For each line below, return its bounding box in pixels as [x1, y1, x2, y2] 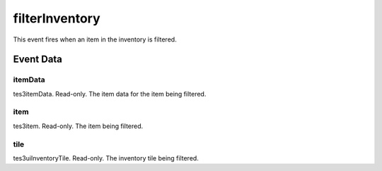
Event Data [13, 53, 63, 65]
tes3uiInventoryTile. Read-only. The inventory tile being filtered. [13, 153, 199, 162]
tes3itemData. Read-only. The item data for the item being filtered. [13, 89, 207, 98]
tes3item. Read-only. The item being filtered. [13, 122, 144, 130]
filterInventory [13, 11, 100, 26]
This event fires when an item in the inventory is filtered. [13, 35, 177, 44]
